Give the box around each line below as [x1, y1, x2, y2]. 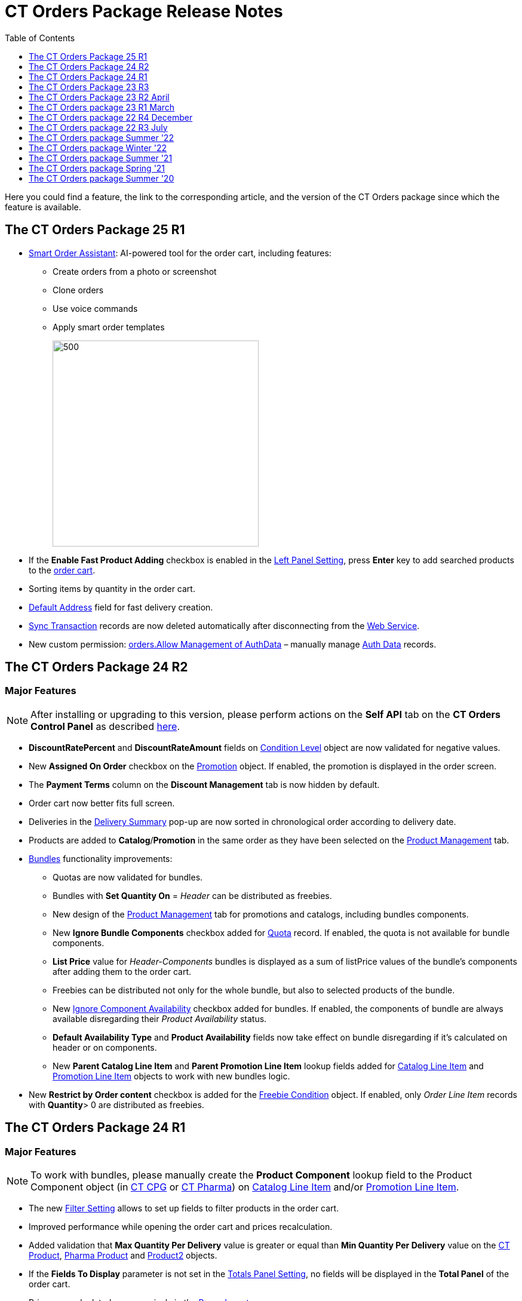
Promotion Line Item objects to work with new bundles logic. [53, 1070, 290, 1081]
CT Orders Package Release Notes [5, 1, 283, 22]
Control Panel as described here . [30, 720, 180, 732]
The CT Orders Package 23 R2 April [29, 91, 170, 102]
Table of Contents [5, 32, 75, 43]
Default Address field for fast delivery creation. [29, 602, 213, 612]
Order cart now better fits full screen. [29, 797, 175, 808]
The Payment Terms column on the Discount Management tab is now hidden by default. [29, 779, 380, 790]
